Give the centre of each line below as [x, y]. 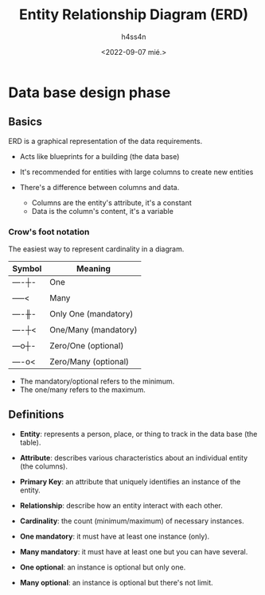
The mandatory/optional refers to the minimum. [97, 381]
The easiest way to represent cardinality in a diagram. [96, 249]
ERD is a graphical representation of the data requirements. [105, 141]
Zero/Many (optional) [89, 362]
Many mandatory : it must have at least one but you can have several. [134, 551]
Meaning [94, 269]
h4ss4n [134, 37]
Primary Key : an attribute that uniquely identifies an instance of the [130, 481]
